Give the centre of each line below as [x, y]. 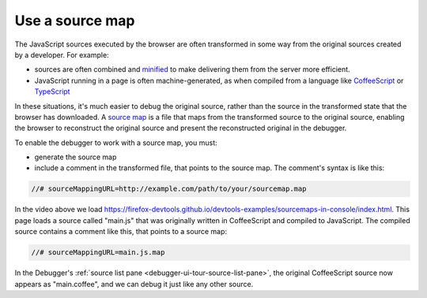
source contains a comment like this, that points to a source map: [121, 232]
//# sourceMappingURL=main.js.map [98, 253]
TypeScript [52, 91]
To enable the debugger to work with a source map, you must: [116, 143]
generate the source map [76, 157]
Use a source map [75, 20]
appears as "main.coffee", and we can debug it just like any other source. [134, 284]
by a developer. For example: [62, 54]
